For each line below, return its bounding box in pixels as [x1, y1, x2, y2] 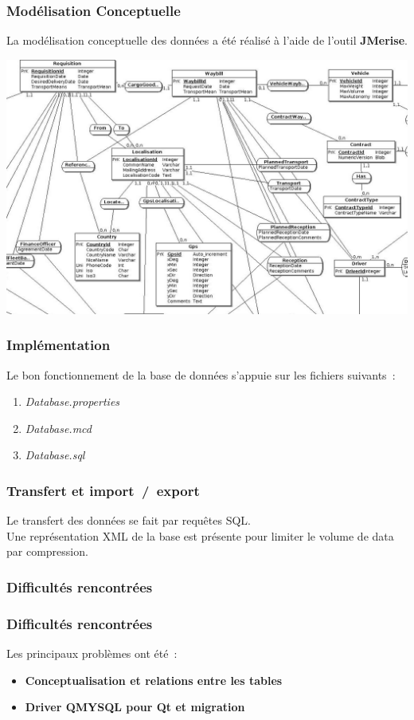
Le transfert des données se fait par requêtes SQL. [6, 512, 251, 529]
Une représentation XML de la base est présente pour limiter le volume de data [6, 527, 394, 544]
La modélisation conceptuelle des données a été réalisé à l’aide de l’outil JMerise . [6, 32, 408, 49]
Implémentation [6, 335, 111, 355]
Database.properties [25, 393, 120, 410]
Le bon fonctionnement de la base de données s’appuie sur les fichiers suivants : [6, 366, 396, 383]
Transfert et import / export [6, 480, 200, 500]
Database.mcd [25, 419, 92, 436]
